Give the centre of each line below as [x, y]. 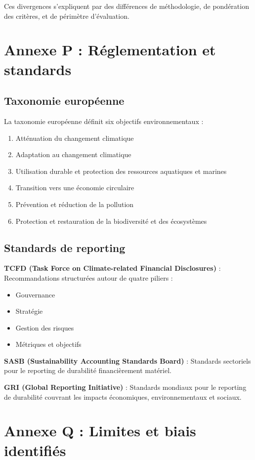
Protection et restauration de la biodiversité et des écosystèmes [111, 221]
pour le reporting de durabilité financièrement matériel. [88, 370]
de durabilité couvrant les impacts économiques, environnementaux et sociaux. [123, 397]
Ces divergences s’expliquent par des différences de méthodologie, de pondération [127, 6]
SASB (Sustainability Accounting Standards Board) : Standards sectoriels [127, 360]
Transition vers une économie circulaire [75, 188]
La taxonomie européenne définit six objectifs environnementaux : [104, 121]
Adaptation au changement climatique [73, 154]
